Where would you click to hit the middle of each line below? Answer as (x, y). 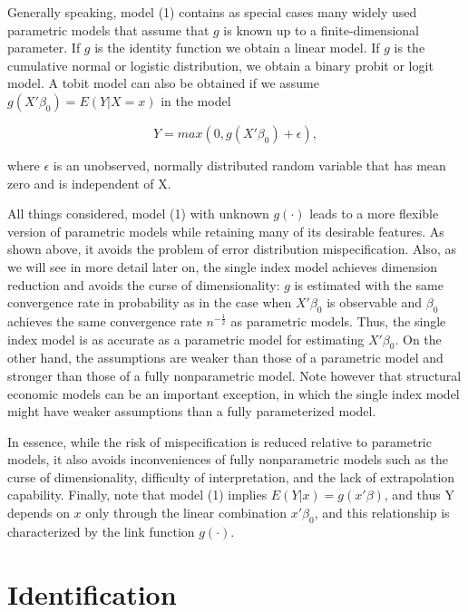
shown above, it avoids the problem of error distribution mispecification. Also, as (232, 249)
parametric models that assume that (108, 29)
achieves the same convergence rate (105, 321)
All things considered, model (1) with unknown (138, 214)
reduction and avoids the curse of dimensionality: (144, 284)
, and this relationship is (382, 513)
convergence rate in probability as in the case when (150, 302)
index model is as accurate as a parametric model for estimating (186, 339)
